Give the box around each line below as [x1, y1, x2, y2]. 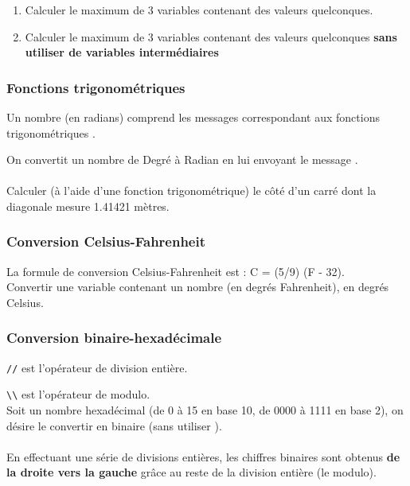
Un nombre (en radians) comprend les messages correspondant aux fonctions [6, 109, 380, 125]
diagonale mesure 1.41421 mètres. [6, 197, 170, 214]
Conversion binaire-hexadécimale [6, 328, 222, 348]
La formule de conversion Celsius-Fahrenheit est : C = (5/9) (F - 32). [6, 262, 345, 279]
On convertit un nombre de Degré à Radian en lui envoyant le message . [6, 151, 358, 168]
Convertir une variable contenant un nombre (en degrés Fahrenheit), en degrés [6, 278, 389, 295]
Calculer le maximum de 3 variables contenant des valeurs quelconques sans [25, 28, 397, 45]
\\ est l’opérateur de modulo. [6, 386, 150, 402]
